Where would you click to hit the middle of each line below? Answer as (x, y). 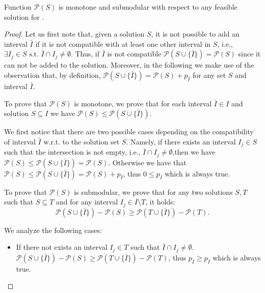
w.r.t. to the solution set (82, 141)
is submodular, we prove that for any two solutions (153, 192)
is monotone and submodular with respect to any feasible (148, 7)
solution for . (24, 17)
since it (249, 54)
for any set (209, 75)
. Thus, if (85, 54)
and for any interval (87, 202)
